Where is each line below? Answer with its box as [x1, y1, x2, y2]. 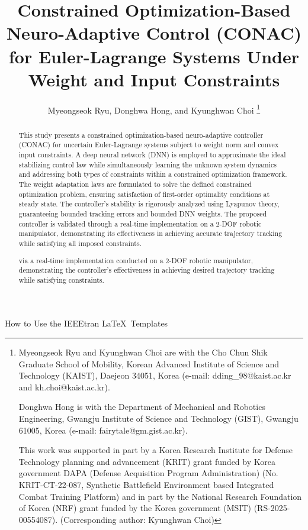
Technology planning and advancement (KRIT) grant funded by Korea [18, 455, 275, 467]
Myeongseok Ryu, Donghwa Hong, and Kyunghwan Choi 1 [47, 102, 261, 116]
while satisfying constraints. [18, 274, 104, 285]
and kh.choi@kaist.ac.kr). [18, 380, 110, 393]
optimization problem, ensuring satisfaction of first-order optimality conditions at [18, 189, 270, 199]
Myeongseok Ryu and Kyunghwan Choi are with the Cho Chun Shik [18, 346, 268, 358]
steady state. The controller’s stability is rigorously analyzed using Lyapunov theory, [18, 199, 280, 209]
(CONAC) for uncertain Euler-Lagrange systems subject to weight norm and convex [18, 140, 279, 150]
